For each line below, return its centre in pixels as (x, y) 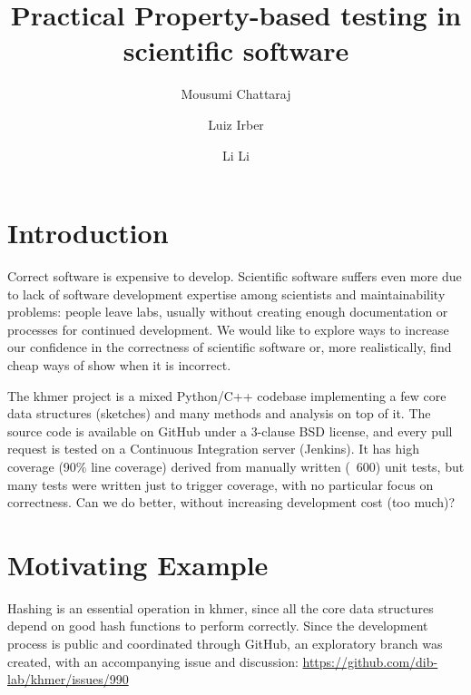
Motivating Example (138, 564)
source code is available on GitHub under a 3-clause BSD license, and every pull (230, 431)
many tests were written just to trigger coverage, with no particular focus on (221, 484)
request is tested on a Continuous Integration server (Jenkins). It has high (213, 449)
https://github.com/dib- (370, 661)
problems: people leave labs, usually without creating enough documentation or (228, 312)
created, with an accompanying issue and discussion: (153, 661)
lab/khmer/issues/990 (68, 679)
